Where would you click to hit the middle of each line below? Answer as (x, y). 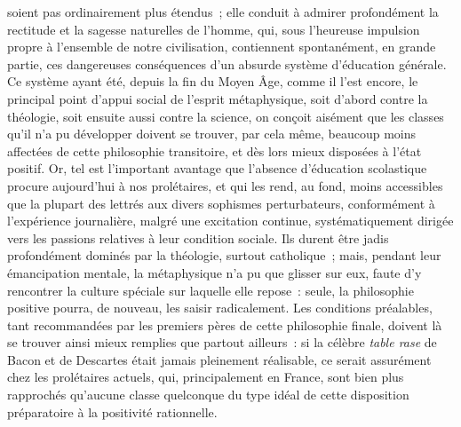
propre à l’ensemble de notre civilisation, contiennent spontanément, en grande (222, 47)
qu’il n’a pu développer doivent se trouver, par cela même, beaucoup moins (211, 134)
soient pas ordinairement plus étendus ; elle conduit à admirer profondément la (223, 12)
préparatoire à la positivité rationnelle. (112, 411)
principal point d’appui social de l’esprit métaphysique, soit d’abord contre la (218, 98)
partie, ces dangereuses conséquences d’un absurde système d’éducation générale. (227, 63)
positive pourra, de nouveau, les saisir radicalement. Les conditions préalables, (220, 308)
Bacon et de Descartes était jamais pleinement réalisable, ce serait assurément (219, 359)
